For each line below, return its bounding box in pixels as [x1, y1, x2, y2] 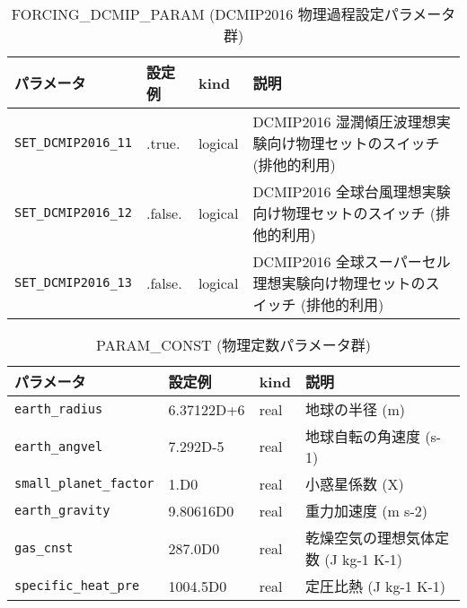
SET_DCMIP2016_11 [14, 135, 132, 150]
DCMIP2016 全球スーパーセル [252, 251, 451, 272]
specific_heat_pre [14, 578, 140, 593]
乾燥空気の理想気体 [304, 527, 435, 548]
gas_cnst [14, 541, 74, 555]
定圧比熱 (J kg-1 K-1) [304, 576, 446, 596]
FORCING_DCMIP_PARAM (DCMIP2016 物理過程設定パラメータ [11, 4, 456, 24]
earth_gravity [14, 503, 110, 517]
